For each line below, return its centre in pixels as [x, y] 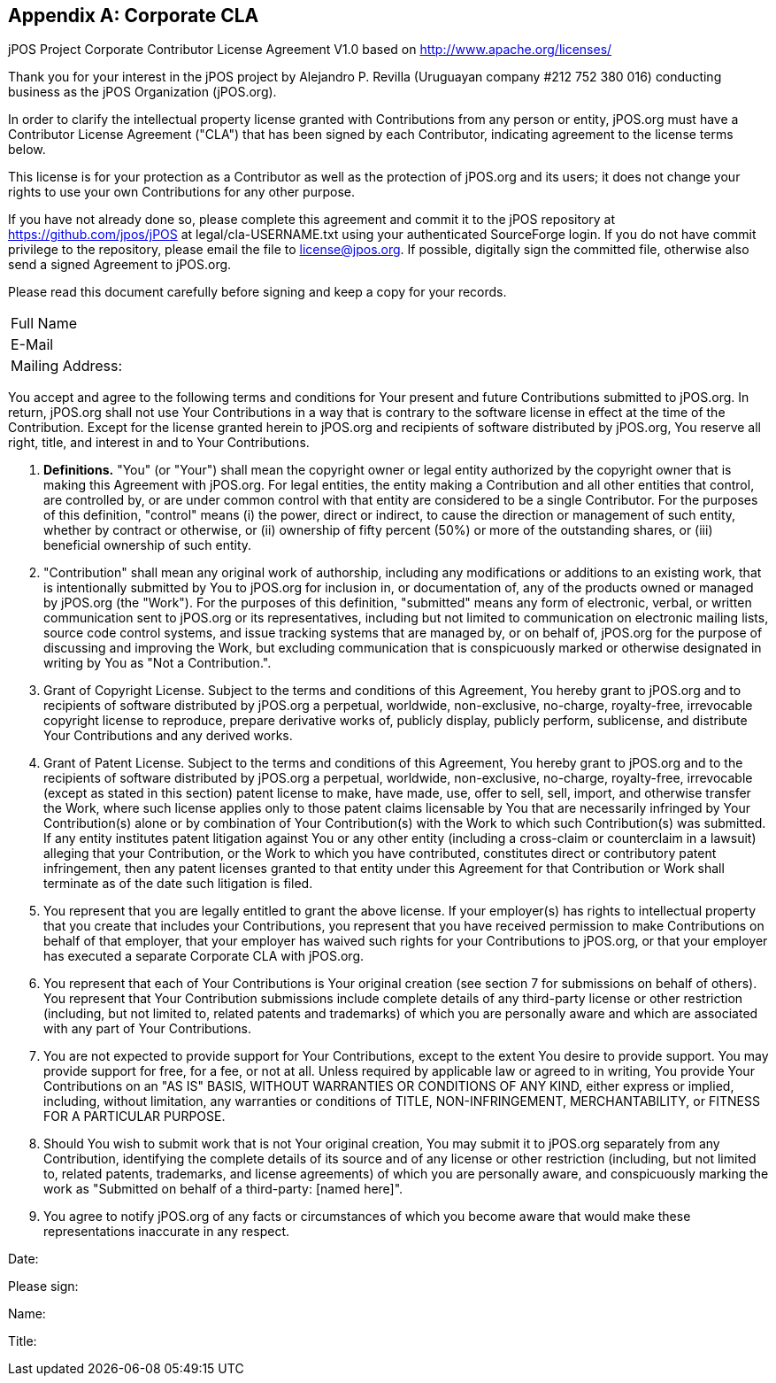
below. [27, 150]
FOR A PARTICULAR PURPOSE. [134, 1116]
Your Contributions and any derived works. [168, 736]
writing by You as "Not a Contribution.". [158, 663]
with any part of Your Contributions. [147, 1029]
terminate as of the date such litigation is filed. [178, 884]
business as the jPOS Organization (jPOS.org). [142, 92]
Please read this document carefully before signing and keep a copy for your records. [257, 292]
